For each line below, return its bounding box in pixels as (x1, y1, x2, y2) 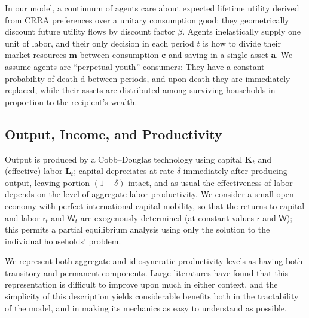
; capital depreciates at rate (74, 164, 175, 177)
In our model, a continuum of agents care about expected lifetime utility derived (5, 2, 299, 14)
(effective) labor (5, 164, 63, 177)
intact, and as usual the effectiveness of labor (128, 176, 293, 188)
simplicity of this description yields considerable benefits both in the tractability (5, 290, 299, 302)
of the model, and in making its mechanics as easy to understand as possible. (5, 301, 287, 314)
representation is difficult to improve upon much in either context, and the (5, 278, 278, 291)
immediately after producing (183, 164, 287, 177)
